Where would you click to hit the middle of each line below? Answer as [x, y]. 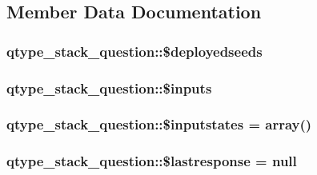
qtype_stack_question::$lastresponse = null [152, 161]
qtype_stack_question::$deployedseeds [134, 51]
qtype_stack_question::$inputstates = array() [159, 124]
